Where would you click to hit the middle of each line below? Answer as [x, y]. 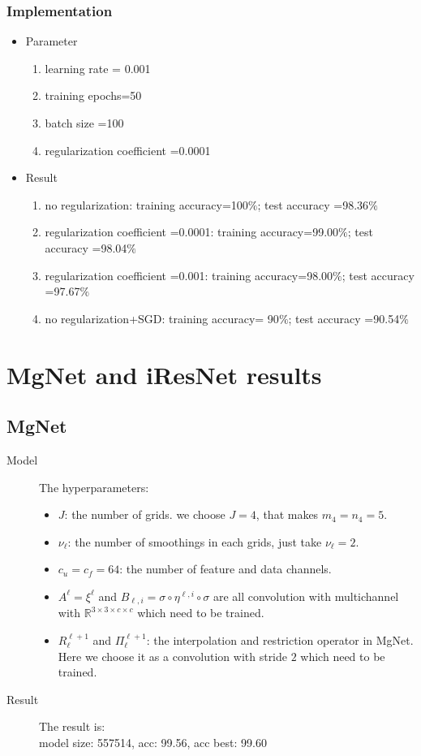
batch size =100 [84, 123]
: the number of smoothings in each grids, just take [195, 541]
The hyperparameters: [94, 487]
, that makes [287, 514]
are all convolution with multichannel [306, 596]
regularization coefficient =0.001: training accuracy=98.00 [189, 275]
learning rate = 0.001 [98, 68]
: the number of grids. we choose [145, 514]
